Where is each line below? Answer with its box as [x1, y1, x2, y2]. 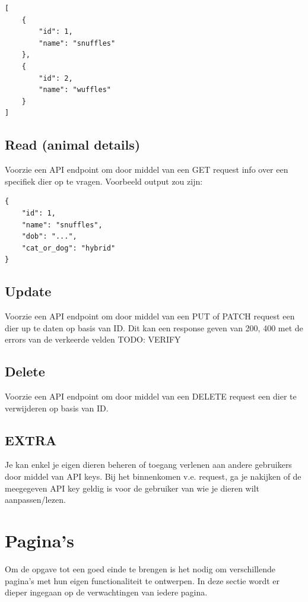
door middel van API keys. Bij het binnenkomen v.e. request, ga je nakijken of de [5, 470, 301, 483]
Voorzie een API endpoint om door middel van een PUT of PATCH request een [5, 310, 295, 322]
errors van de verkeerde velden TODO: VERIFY [5, 333, 181, 346]
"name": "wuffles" [39, 85, 111, 94]
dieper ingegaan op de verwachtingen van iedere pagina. [5, 586, 208, 598]
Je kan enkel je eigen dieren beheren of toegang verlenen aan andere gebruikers [5, 458, 292, 471]
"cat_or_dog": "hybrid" [21, 243, 116, 252]
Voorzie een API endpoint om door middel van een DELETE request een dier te [5, 390, 297, 403]
